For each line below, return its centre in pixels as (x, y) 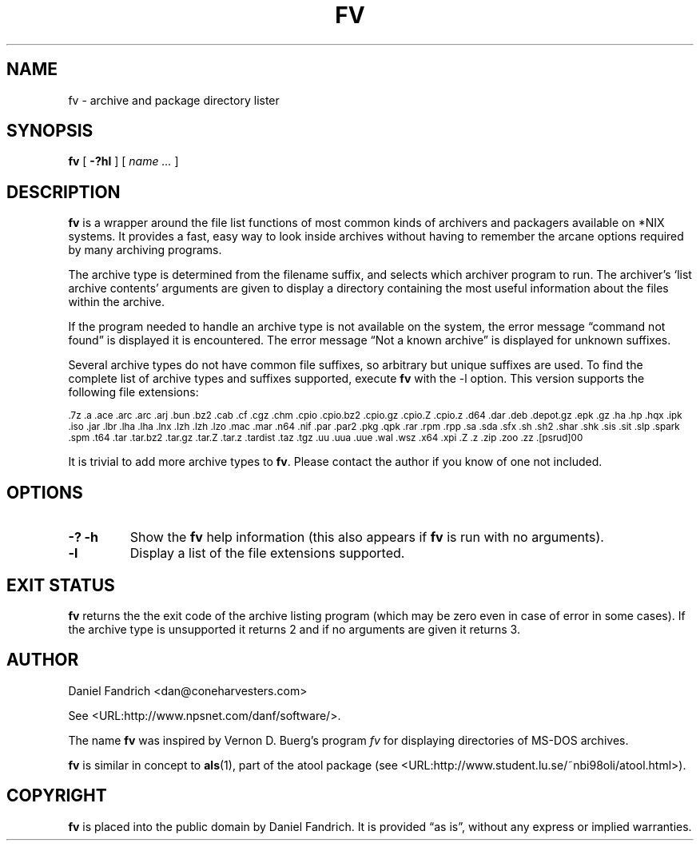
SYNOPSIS (50, 131)
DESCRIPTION (64, 192)
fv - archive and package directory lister (174, 100)
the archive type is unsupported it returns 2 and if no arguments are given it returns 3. (294, 629)
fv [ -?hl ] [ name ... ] (123, 161)
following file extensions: (133, 392)
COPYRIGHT (57, 796)
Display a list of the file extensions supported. (267, 553)
